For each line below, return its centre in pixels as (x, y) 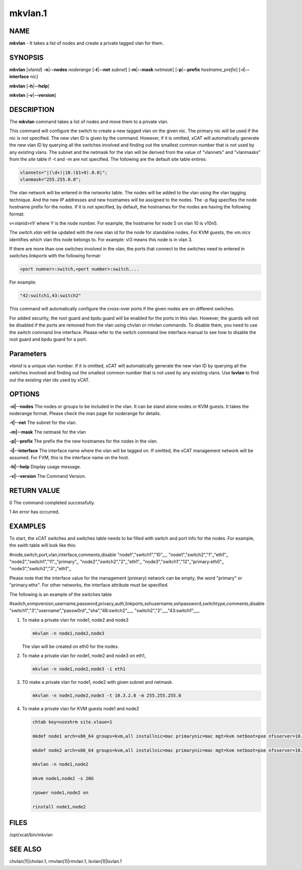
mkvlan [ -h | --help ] (29, 86)
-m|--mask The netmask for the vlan (48, 432)
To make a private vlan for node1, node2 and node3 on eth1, (84, 656)
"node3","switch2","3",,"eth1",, (40, 569)
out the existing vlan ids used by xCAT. (50, 380)
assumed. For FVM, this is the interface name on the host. (69, 457)
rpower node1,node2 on (60, 793)
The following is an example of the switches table (61, 594)
